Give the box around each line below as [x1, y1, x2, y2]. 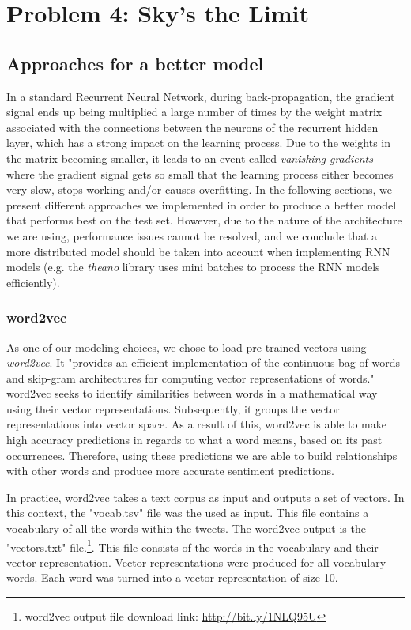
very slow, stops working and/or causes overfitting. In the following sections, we [6, 181, 392, 198]
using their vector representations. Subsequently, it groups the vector [6, 400, 340, 417]
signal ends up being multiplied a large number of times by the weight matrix [6, 104, 383, 120]
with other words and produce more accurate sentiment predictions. [6, 462, 335, 479]
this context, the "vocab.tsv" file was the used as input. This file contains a [6, 504, 369, 521]
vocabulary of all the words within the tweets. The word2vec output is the [6, 520, 366, 537]
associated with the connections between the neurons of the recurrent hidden [6, 119, 379, 135]
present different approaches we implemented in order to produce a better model [6, 196, 397, 213]
